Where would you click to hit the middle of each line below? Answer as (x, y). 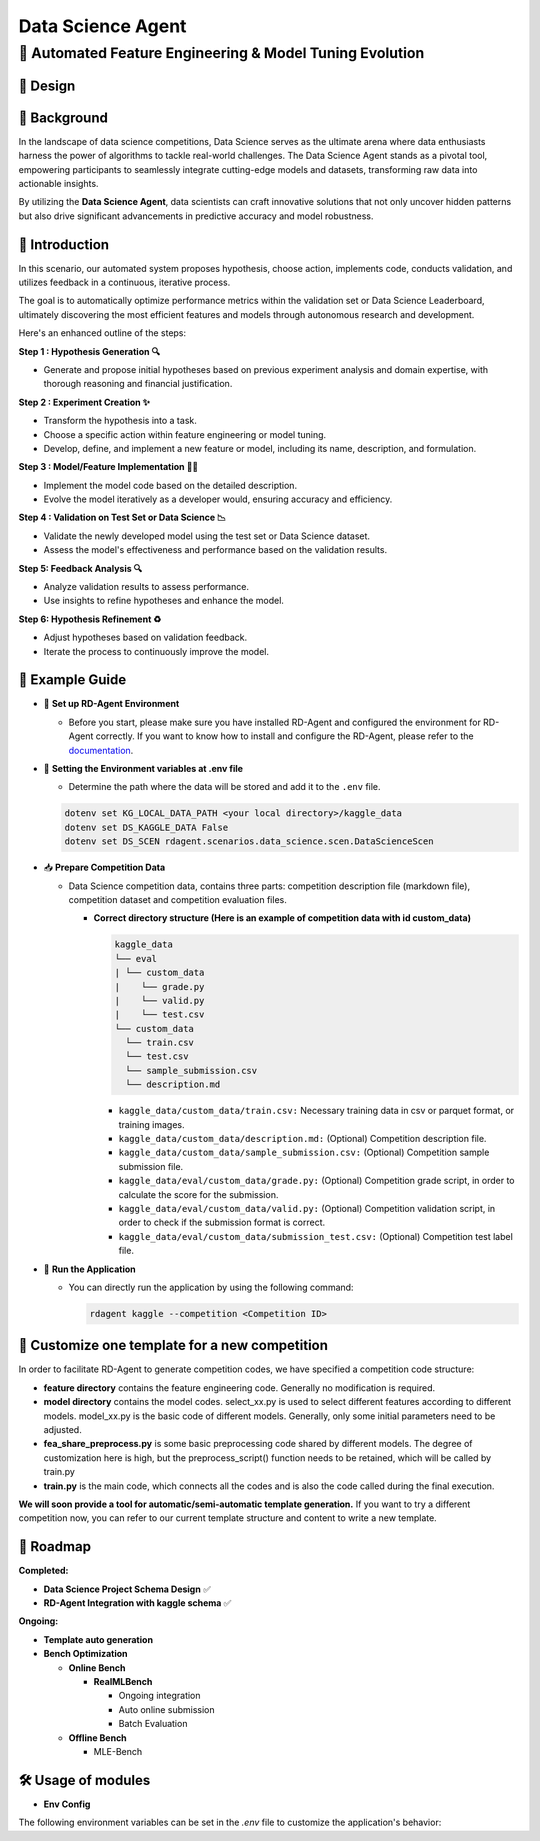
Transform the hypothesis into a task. (120, 421)
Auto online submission (166, 1709)
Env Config (67, 1804)
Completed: (43, 1571)
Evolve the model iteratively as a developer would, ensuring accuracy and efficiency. (218, 499)
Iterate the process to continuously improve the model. (156, 651)
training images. (151, 1124)
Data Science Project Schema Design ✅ (127, 1589)
